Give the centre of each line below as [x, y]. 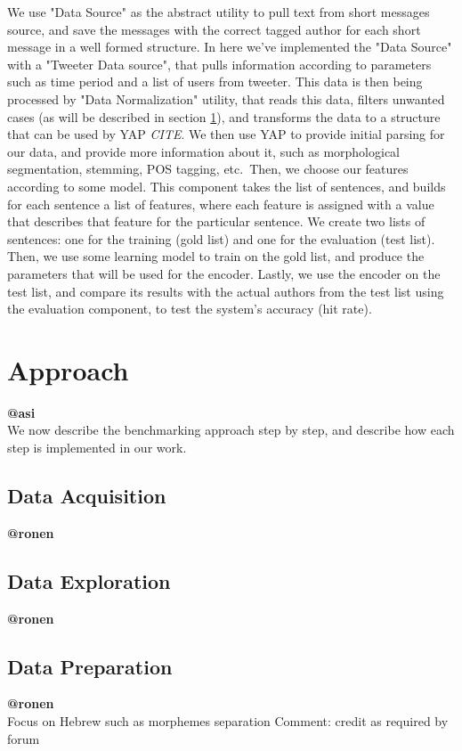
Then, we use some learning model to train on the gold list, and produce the [216, 256]
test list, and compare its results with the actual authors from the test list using [226, 291]
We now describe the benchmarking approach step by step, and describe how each [231, 430]
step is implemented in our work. [97, 447]
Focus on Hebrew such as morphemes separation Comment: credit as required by [228, 720]
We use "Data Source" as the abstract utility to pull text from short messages [219, 12]
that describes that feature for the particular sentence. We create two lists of [216, 221]
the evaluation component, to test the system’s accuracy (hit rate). [190, 309]
